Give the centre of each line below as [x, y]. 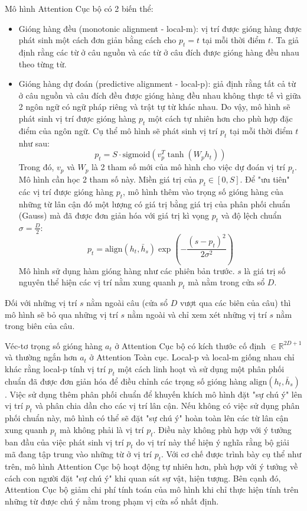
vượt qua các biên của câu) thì [235, 303]
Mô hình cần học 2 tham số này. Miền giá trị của [107, 179]
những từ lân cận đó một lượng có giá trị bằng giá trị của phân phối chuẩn [154, 204]
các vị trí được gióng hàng [66, 191]
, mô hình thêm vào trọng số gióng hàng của [203, 191]
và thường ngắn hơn [41, 357]
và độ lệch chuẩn [251, 215]
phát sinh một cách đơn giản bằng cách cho [97, 40]
